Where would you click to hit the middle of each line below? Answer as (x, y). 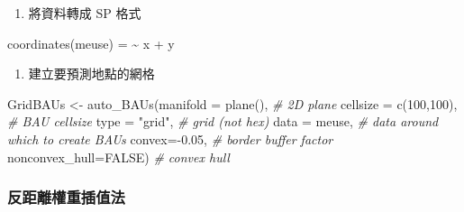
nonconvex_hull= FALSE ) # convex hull (118, 157)
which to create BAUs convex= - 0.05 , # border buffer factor (170, 138)
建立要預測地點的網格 (91, 74)
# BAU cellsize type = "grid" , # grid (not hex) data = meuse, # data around (223, 121)
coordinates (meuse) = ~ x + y (91, 43)
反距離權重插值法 (66, 197)
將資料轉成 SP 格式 (85, 13)
